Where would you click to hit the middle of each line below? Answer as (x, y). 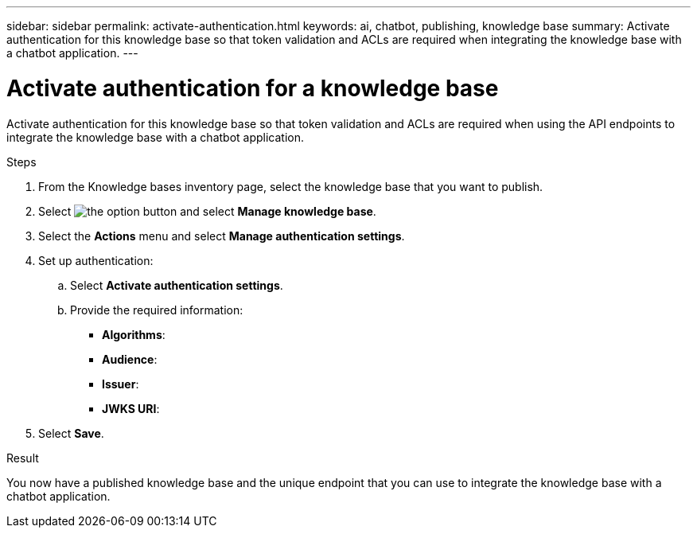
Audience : (130, 359)
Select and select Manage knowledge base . (207, 211)
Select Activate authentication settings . (177, 285)
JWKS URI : (131, 408)
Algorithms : (134, 334)
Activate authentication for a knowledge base (253, 88)
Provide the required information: (157, 310)
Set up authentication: (96, 260)
